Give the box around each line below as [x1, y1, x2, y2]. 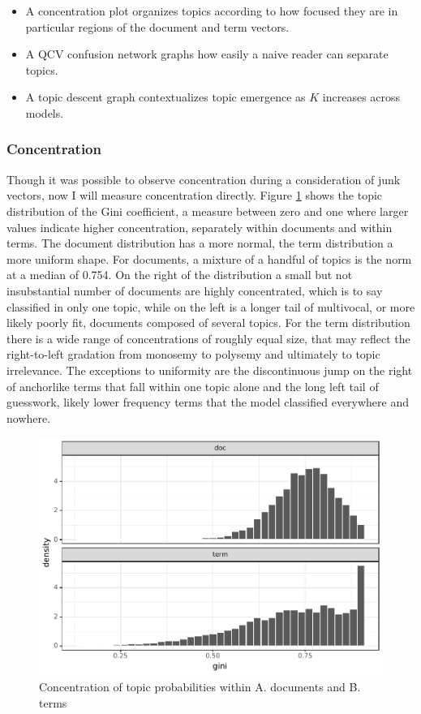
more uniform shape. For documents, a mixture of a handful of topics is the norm [6, 250, 412, 267]
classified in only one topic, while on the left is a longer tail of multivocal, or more [6, 298, 415, 315]
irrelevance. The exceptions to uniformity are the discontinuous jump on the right [6, 361, 413, 378]
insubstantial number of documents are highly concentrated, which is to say [6, 282, 383, 299]
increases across [322, 88, 401, 105]
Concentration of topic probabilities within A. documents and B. [39, 678, 361, 695]
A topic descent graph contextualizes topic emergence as [25, 88, 306, 105]
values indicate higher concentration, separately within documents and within [6, 218, 393, 235]
